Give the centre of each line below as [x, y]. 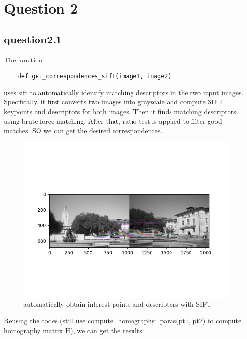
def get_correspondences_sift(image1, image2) [95, 76]
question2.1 [33, 39]
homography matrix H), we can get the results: [74, 330]
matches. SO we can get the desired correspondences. [83, 130]
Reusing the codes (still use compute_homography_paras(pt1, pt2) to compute [123, 320]
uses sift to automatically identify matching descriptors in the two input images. [124, 92]
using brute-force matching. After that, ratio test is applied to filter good [113, 121]
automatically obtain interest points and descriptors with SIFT [118, 304]
